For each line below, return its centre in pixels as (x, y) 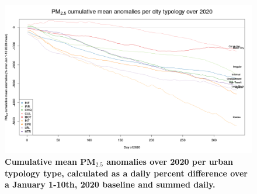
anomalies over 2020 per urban (170, 161)
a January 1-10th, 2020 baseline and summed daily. (110, 184)
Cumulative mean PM (50, 161)
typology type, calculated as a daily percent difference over (126, 173)
